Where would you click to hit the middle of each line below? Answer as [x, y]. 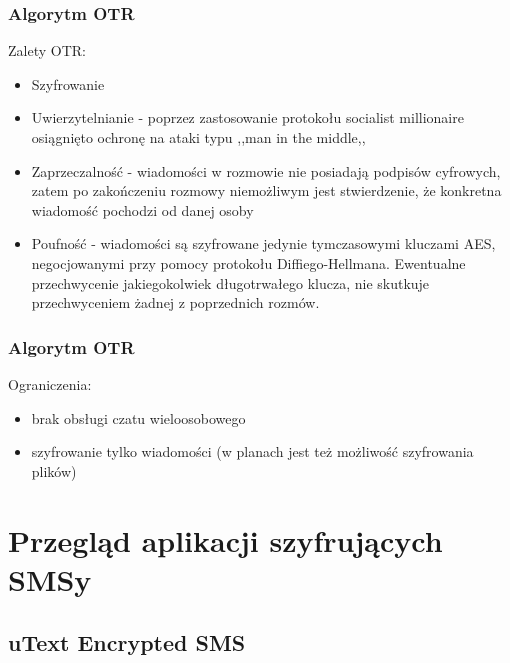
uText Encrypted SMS [127, 642]
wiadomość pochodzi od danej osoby [142, 209]
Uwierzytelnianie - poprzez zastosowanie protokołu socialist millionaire [247, 117]
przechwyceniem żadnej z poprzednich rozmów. [175, 302]
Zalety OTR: [47, 50]
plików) [54, 470]
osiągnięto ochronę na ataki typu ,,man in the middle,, [198, 137]
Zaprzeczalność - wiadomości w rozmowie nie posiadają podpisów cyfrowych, [266, 170]
